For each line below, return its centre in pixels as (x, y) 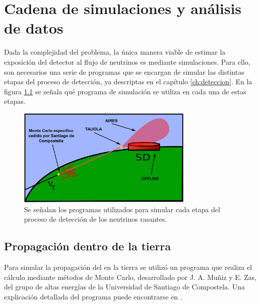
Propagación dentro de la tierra (87, 246)
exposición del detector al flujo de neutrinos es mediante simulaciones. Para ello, (127, 61)
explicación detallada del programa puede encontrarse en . (93, 296)
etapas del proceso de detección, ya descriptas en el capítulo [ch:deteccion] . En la (128, 82)
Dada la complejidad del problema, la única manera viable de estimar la (115, 52)
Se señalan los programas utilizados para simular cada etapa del (122, 209)
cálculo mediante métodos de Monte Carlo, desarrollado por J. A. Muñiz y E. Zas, (130, 277)
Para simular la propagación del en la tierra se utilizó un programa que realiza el (128, 267)
